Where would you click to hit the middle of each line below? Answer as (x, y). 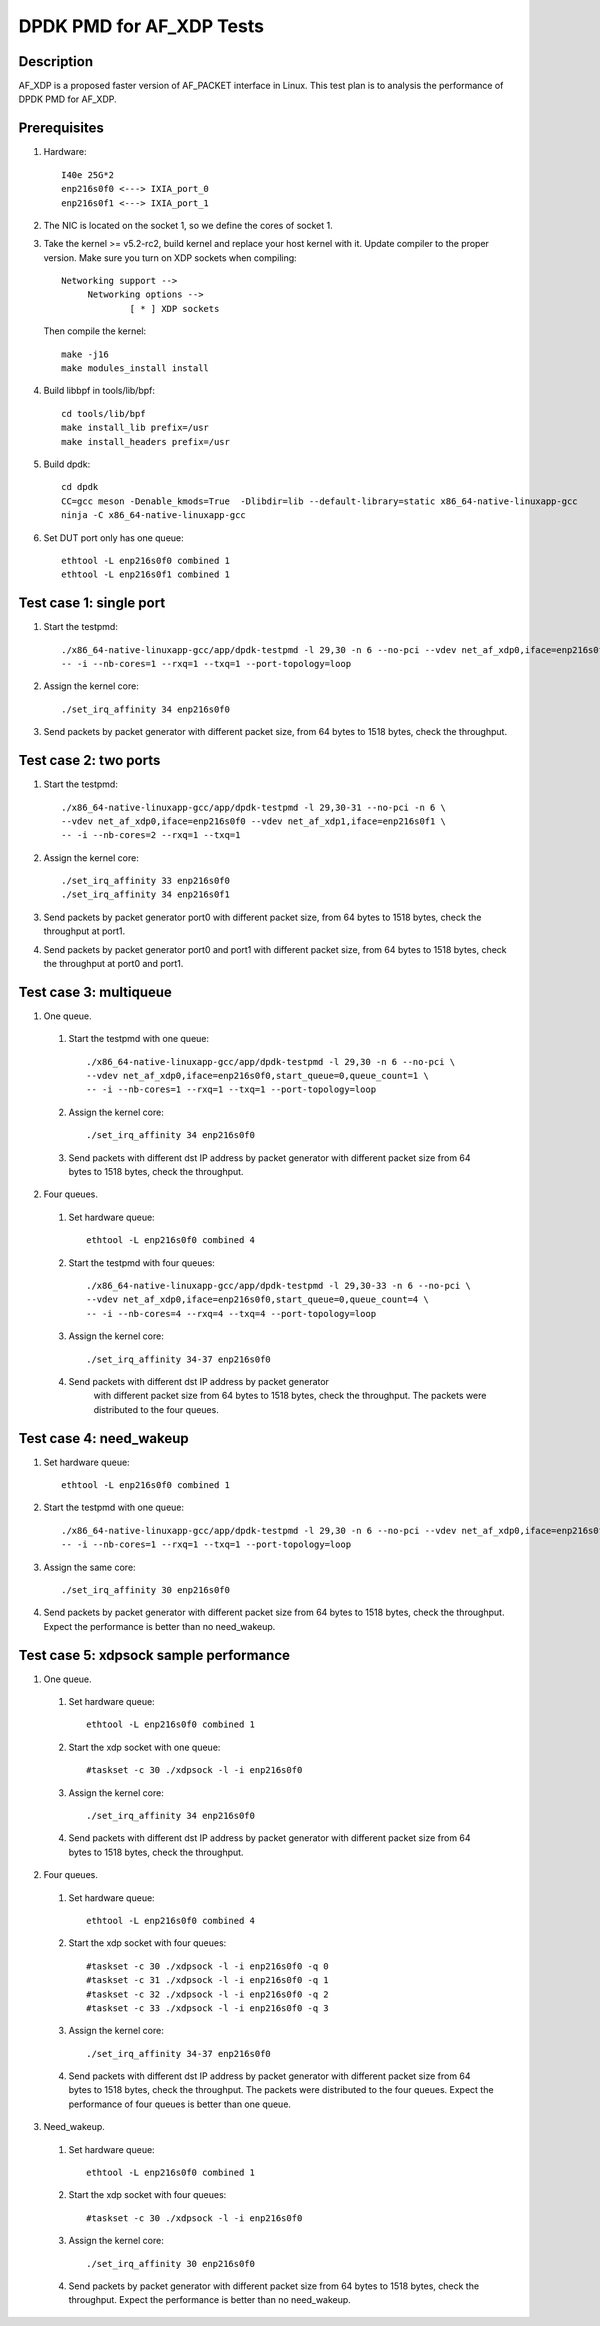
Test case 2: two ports (89, 760)
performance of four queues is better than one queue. (180, 2104)
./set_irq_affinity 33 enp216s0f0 (145, 881)
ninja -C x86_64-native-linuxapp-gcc (154, 515)
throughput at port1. (84, 931)
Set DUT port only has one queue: (113, 537)
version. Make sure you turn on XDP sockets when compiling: (170, 257)
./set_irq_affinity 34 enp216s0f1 (145, 894)
